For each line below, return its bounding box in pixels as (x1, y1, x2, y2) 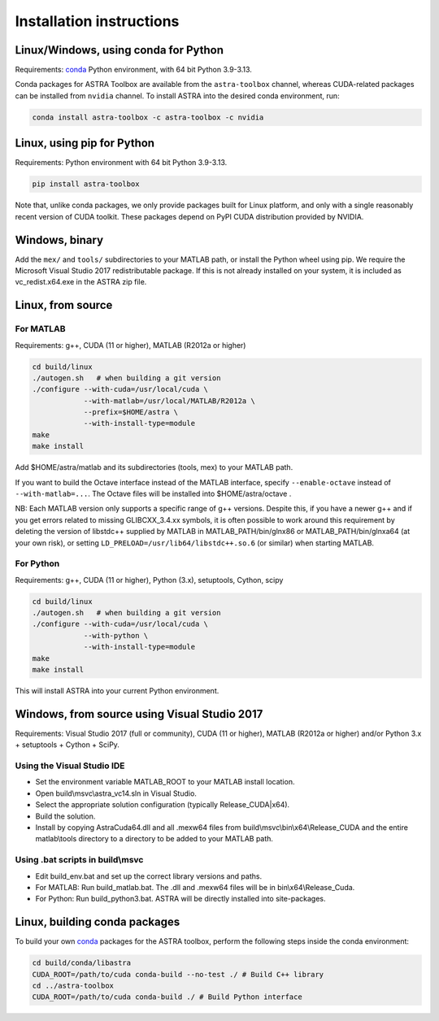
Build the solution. (35, 811, 96, 821)
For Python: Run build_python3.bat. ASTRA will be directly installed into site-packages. (35, 894, 326, 904)
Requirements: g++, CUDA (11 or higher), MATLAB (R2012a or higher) (15, 340, 246, 350)
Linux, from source (15, 298, 113, 312)
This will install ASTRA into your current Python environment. (15, 686, 219, 696)
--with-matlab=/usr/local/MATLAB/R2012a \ (83, 396, 255, 406)
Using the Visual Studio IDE (15, 760, 125, 771)
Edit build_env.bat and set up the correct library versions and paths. (35, 871, 263, 881)
